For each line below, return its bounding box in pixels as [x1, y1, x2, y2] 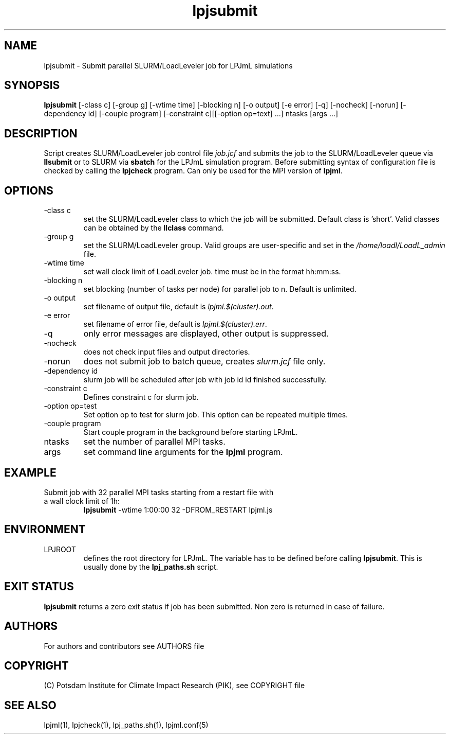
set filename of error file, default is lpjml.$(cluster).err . [83, 320, 267, 329]
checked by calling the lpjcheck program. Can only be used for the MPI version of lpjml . [44, 166, 343, 175]
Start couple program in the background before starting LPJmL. [83, 428, 298, 437]
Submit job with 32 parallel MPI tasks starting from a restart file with [44, 487, 274, 497]
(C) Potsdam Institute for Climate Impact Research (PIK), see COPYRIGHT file [44, 681, 305, 690]
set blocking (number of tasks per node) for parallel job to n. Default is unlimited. [83, 285, 357, 294]
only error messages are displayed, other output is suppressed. [83, 328, 329, 339]
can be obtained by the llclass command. [83, 223, 224, 233]
